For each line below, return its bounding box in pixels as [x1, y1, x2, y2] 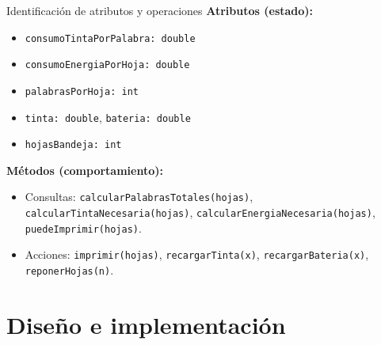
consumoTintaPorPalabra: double [25, 32, 196, 44]
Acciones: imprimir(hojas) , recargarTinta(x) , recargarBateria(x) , [25, 246, 369, 263]
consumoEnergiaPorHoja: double [25, 59, 190, 71]
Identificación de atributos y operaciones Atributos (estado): [6, 2, 314, 18]
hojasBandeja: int [25, 139, 122, 151]
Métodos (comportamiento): [6, 161, 163, 178]
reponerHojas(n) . [25, 262, 114, 279]
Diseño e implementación [6, 308, 286, 340]
